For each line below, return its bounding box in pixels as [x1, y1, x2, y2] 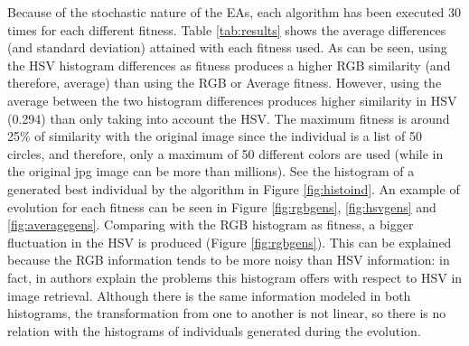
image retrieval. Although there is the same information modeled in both [7, 285, 411, 304]
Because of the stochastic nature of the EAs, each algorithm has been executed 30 [7, 3, 462, 21]
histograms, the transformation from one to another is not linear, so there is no [7, 304, 446, 323]
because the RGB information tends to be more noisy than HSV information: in [7, 250, 450, 269]
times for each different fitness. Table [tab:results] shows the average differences [7, 20, 446, 39]
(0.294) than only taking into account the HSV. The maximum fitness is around [7, 108, 450, 127]
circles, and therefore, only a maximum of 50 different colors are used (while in [7, 144, 444, 163]
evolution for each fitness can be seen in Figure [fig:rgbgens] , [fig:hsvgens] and [7, 197, 436, 216]
